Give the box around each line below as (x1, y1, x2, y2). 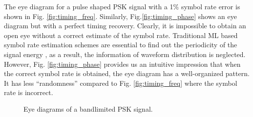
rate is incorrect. (4, 87, 53, 97)
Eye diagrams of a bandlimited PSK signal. (23, 103, 153, 114)
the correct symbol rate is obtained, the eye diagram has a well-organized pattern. (4, 68, 250, 78)
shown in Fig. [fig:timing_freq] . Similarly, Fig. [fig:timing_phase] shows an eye (4, 11, 237, 21)
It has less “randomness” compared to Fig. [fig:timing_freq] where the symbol (4, 78, 237, 88)
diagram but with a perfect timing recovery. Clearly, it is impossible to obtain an (4, 20, 246, 31)
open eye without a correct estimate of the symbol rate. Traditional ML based (4, 30, 238, 40)
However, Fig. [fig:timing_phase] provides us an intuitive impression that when (4, 58, 241, 69)
